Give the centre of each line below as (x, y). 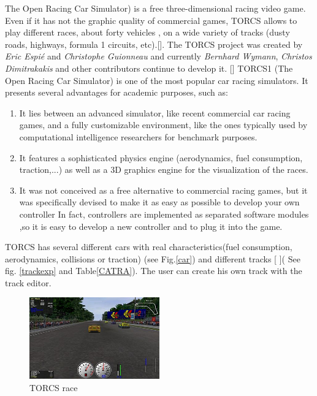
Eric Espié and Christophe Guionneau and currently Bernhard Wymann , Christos (158, 56)
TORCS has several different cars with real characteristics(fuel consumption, (149, 247)
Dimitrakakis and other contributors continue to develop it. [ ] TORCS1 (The (149, 68)
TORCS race (54, 387)
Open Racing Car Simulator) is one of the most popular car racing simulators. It (157, 80)
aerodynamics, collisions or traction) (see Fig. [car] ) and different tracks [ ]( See (153, 258)
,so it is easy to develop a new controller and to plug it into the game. (151, 226)
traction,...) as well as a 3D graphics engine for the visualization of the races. (164, 169)
